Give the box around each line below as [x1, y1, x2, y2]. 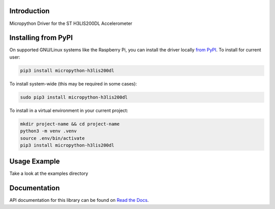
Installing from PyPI [9, 34, 73, 42]
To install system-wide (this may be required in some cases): [9, 80, 137, 86]
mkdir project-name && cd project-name [20, 121, 120, 127]
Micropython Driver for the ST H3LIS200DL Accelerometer [9, 20, 132, 26]
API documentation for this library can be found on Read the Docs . [9, 197, 149, 203]
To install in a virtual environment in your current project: [9, 107, 128, 113]
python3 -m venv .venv [20, 128, 77, 134]
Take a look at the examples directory [9, 170, 89, 176]
